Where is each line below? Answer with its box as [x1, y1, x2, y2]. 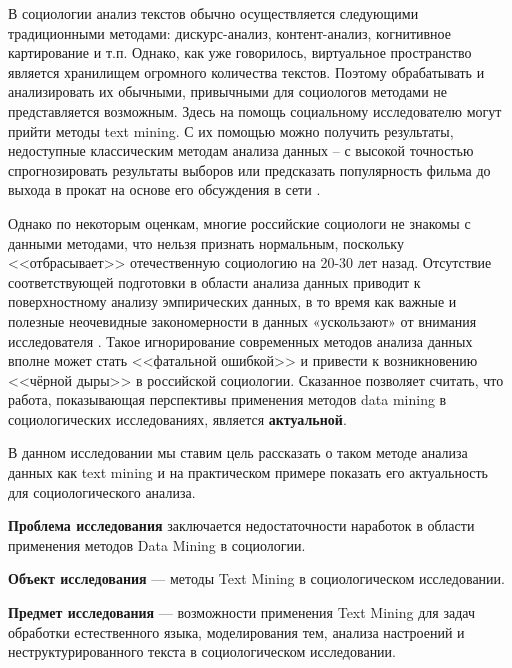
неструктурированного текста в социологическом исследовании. [8, 641, 396, 662]
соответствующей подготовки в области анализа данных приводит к [8, 271, 421, 292]
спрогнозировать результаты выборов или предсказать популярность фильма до [8, 159, 491, 180]
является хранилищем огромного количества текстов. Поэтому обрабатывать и [8, 61, 485, 82]
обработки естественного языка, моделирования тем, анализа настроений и [8, 621, 465, 642]
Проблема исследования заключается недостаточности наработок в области [8, 515, 475, 536]
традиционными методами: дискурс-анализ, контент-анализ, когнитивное [8, 22, 451, 43]
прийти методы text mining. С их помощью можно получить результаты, [8, 120, 454, 141]
